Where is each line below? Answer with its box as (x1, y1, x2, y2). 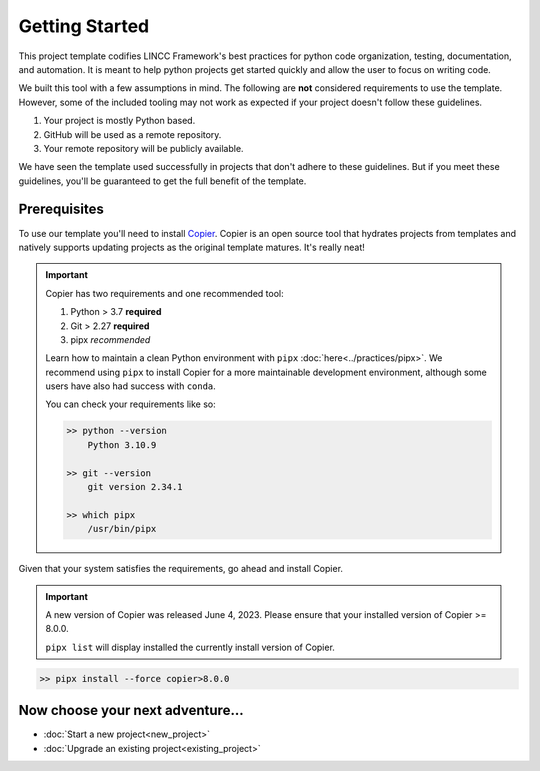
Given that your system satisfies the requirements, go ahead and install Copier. (18, 563, 344, 575)
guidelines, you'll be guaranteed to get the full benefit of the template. (18, 175, 307, 187)
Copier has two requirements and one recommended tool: (45, 287, 284, 299)
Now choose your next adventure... (18, 702, 244, 719)
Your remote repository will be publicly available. (43, 142, 244, 154)
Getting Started (18, 15, 150, 37)
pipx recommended (70, 333, 151, 345)
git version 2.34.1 (87, 481, 184, 493)
